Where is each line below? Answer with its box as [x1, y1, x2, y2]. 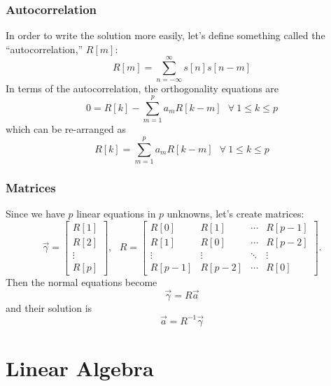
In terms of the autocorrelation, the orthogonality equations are [6, 80, 279, 95]
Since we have [6, 206, 65, 221]
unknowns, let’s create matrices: [167, 206, 304, 221]
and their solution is [6, 300, 92, 315]
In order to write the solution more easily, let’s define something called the [6, 28, 325, 43]
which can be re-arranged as [6, 122, 127, 136]
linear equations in [76, 206, 156, 221]
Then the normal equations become [6, 274, 157, 289]
